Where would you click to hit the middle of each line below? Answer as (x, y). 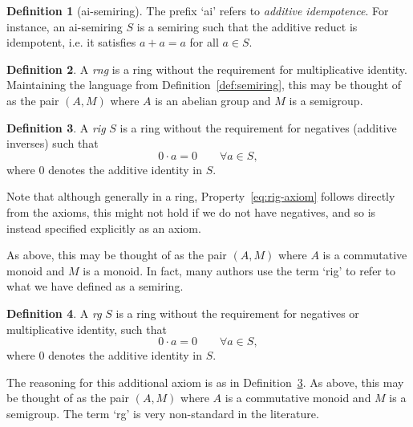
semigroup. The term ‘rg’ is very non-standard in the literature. (163, 413)
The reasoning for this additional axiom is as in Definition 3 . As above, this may (205, 382)
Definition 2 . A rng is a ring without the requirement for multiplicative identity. (207, 69)
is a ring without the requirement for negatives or (237, 313)
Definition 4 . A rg (54, 313)
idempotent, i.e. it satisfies (71, 42)
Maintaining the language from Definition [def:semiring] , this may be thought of (204, 85)
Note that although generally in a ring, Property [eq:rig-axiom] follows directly (201, 196)
